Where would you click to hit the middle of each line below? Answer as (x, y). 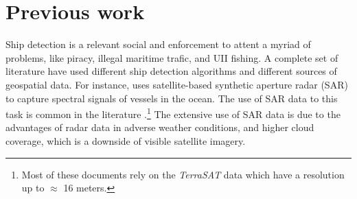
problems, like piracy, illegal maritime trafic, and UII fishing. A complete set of (172, 57)
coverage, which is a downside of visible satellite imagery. (126, 140)
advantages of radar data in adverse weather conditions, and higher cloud (160, 127)
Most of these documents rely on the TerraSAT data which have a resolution (183, 174)
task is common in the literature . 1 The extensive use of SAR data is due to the (173, 113)
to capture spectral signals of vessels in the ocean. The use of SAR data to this (172, 98)
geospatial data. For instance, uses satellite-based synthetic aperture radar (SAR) (177, 84)
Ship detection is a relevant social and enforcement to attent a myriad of (158, 44)
